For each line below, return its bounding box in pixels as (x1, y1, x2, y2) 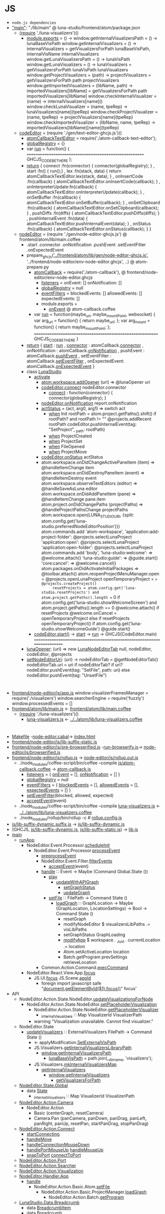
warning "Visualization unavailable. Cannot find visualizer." (34, 1018, 154, 1024)
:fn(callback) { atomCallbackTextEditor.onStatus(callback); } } (26, 226, 152, 232)
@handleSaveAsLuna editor (41, 485, 98, 491)
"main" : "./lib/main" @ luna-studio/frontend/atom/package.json (11, 24, 140, 30)
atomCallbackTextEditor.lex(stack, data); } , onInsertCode (26, 173, 143, 179)
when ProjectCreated (48, 433, 92, 439)
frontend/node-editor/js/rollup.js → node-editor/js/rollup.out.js (11, 754, 139, 760)
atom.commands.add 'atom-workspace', (41, 528, 124, 535)
